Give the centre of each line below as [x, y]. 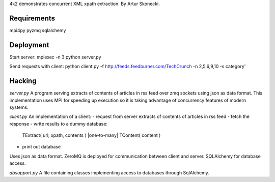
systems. [19, 107]
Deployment [29, 45]
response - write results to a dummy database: [59, 124]
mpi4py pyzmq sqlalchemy [38, 30]
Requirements [32, 18]
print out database [42, 147]
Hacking [23, 81]
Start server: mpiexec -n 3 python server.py [55, 57]
